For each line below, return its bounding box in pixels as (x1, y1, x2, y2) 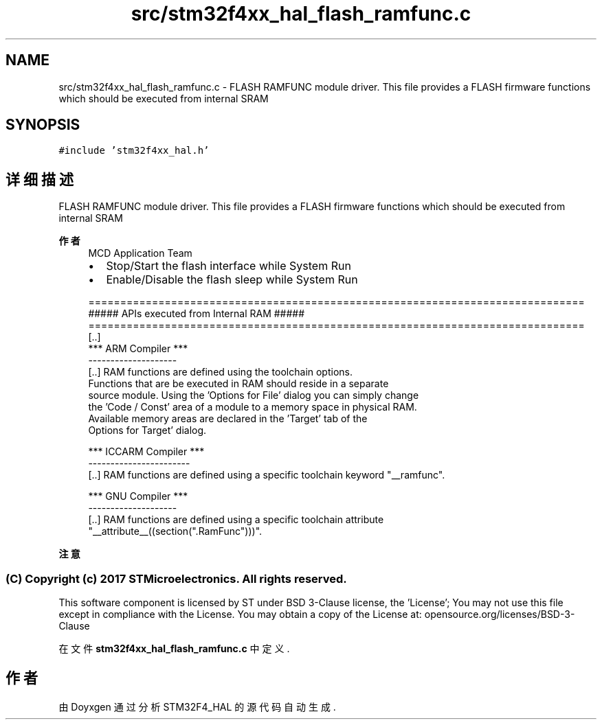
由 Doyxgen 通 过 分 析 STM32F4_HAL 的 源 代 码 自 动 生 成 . (58, 700, 336, 713)
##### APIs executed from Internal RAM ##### (88, 308, 305, 320)
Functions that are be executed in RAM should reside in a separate (88, 378, 389, 390)
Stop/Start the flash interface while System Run (106, 259, 351, 273)
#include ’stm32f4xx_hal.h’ (58, 145, 210, 157)
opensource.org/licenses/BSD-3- (424, 608, 575, 621)
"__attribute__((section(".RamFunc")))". (88, 525, 263, 538)
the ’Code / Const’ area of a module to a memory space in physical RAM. (88, 401, 417, 413)
